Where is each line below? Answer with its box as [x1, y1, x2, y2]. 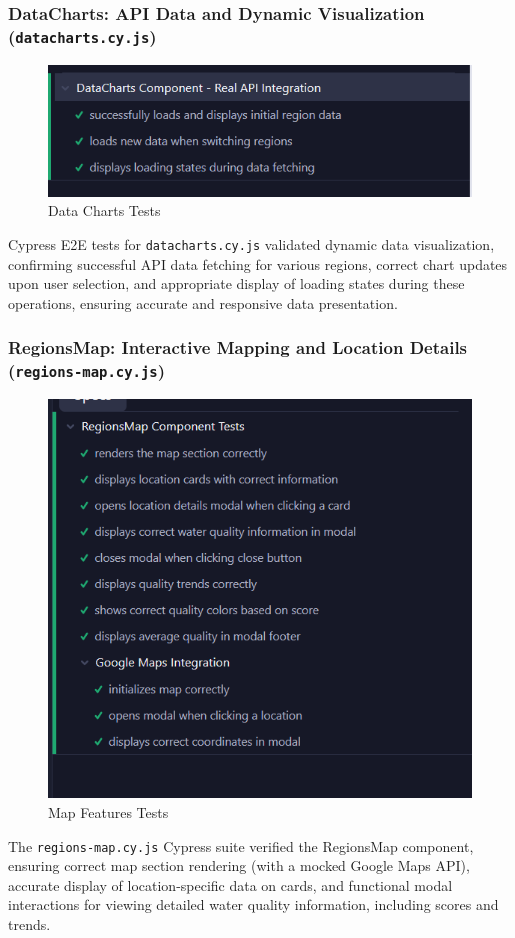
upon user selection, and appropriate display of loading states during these [8, 273, 465, 294]
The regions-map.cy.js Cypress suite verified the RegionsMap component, [8, 835, 474, 856]
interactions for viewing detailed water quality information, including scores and [8, 894, 499, 915]
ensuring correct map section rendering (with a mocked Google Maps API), [8, 855, 470, 876]
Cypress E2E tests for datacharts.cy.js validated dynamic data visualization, [8, 233, 495, 254]
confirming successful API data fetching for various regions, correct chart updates [8, 253, 508, 274]
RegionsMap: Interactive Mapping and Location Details [8, 335, 468, 360]
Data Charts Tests [48, 200, 161, 221]
